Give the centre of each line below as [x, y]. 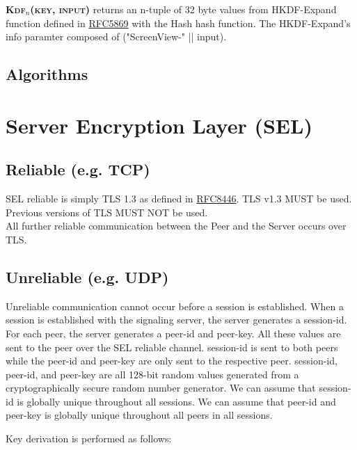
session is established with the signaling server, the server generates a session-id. [176, 320]
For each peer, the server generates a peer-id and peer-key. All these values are [173, 333]
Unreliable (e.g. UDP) [87, 276]
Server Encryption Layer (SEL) [159, 125]
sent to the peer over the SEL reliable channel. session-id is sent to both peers [172, 347]
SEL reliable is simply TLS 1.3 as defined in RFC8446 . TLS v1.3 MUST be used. [179, 199]
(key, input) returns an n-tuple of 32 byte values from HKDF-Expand [183, 9]
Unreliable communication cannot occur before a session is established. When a [175, 306]
